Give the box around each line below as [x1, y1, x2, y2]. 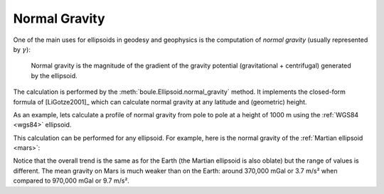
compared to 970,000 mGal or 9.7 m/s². [13, 176, 129, 185]
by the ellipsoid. [31, 71, 78, 80]
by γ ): [13, 45, 31, 53]
